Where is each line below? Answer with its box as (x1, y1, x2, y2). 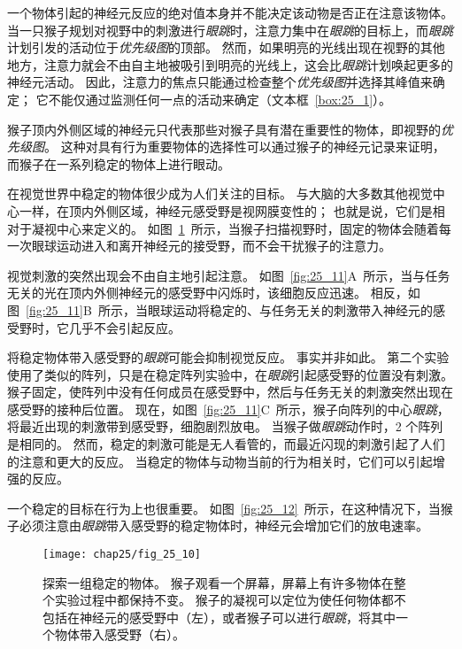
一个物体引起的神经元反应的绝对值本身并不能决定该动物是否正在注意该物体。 (7, 4, 453, 21)
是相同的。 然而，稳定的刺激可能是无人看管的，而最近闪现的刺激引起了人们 (7, 435, 445, 453)
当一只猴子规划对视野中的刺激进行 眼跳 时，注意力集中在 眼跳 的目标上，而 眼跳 (7, 20, 453, 39)
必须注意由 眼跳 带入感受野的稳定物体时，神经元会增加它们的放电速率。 (19, 516, 428, 535)
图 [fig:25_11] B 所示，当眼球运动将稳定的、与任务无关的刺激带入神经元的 (7, 300, 433, 319)
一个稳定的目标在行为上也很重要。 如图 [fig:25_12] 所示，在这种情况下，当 (7, 498, 441, 517)
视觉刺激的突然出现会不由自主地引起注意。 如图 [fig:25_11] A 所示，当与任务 (7, 266, 450, 284)
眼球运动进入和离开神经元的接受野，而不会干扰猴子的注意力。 (31, 236, 391, 255)
